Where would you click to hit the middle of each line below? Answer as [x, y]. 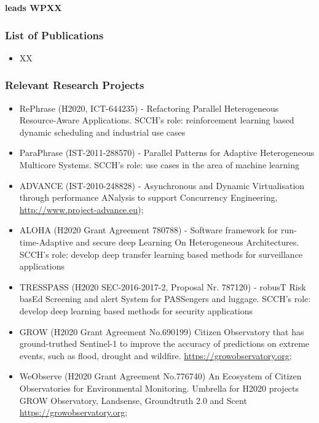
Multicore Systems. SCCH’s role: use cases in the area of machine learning [159, 165]
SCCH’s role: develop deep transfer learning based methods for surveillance [161, 254]
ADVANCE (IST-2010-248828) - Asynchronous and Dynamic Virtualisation [162, 185]
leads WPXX [33, 7]
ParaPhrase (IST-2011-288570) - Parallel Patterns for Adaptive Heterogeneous [167, 153]
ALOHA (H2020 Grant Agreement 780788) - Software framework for [149, 230]
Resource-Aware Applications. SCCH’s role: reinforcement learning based [157, 120]
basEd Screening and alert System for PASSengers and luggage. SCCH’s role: [165, 299]
